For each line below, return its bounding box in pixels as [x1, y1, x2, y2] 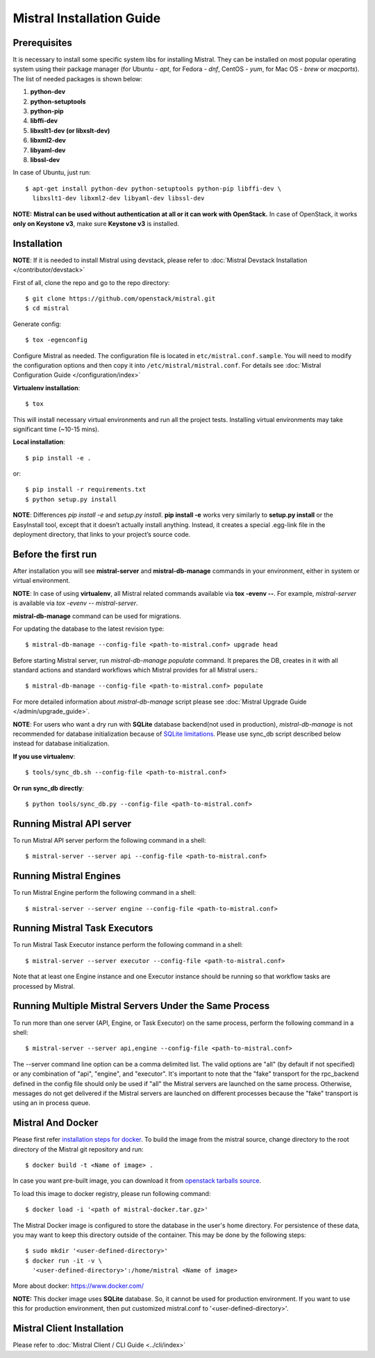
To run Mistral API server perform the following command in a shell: [12, 836, 206, 844]
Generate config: [12, 320, 62, 328]
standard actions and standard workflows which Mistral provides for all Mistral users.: [12, 666, 258, 674]
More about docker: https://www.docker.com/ [12, 1282, 144, 1290]
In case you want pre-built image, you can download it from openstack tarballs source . [12, 1177, 262, 1185]
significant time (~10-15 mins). [12, 425, 100, 433]
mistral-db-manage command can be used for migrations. [12, 612, 182, 620]
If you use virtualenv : [12, 752, 76, 761]
